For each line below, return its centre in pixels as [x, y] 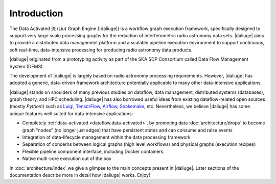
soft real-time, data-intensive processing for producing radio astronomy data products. [101, 50]
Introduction [36, 13]
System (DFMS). [27, 66]
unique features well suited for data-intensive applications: [71, 113]
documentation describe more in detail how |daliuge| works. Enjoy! [80, 175]
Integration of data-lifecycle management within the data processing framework [107, 137]
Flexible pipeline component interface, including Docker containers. [94, 151]
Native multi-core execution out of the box [67, 159]
